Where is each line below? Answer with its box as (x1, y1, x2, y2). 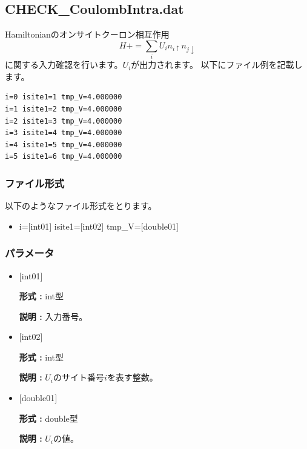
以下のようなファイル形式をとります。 (5, 199, 157, 212)
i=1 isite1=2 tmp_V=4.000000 (5, 104, 122, 113)
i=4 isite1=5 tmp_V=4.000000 (5, 140, 122, 149)
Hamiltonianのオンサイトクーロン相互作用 (5, 28, 170, 41)
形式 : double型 (19, 411, 78, 424)
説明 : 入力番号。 (19, 310, 88, 322)
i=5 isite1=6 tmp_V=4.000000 (5, 152, 122, 161)
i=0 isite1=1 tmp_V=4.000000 (5, 93, 122, 102)
